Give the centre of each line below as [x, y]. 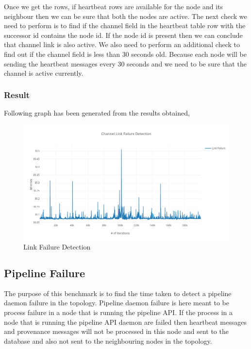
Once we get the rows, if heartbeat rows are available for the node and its [114, 6]
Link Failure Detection [57, 247]
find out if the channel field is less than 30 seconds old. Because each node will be [125, 54]
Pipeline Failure [45, 273]
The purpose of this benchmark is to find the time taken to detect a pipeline [118, 293]
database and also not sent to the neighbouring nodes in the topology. [108, 341]
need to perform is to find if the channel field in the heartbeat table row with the [125, 25]
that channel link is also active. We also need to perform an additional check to [122, 44]
